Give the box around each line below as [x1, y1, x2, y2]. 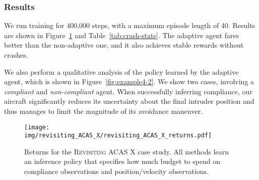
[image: [24, 123, 50, 131]
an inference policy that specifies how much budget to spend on [24, 156, 221, 166]
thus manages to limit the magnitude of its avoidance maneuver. [4, 105, 203, 116]
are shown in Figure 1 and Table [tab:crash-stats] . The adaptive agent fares [4, 30, 239, 40]
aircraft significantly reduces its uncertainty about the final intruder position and [4, 96, 254, 106]
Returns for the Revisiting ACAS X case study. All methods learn [24, 146, 229, 156]
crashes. [4, 50, 28, 60]
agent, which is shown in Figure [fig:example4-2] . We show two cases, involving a [4, 76, 254, 87]
